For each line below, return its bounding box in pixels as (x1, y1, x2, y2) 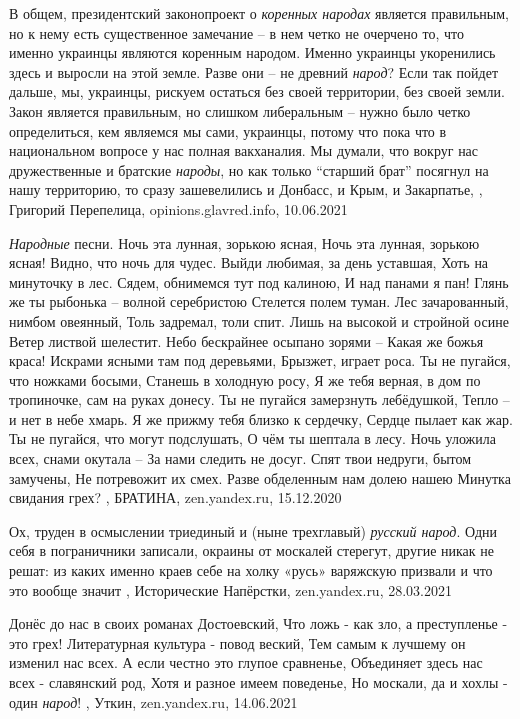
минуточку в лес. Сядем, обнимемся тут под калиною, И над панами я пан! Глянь (9, 271, 509, 292)
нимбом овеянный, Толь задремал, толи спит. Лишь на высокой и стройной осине (9, 310, 509, 331)
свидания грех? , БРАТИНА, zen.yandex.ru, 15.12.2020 (9, 487, 342, 508)
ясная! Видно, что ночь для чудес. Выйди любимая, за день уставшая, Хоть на (9, 252, 489, 273)
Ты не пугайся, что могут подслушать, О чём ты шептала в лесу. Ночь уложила (9, 428, 496, 449)
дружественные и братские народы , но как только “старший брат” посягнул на (9, 159, 489, 180)
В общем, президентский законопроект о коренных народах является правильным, (9, 3, 509, 23)
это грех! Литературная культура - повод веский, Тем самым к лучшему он (9, 632, 466, 653)
